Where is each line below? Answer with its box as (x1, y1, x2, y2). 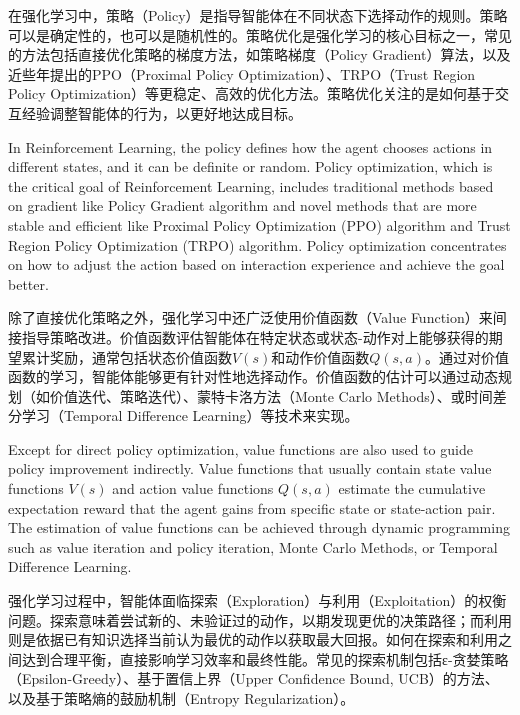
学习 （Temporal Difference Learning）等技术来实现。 (21, 405, 359, 426)
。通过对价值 (424, 346, 509, 367)
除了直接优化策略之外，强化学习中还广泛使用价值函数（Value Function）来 (8, 307, 493, 328)
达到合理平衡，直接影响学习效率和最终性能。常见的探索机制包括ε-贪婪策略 (21, 648, 509, 669)
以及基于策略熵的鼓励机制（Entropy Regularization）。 (8, 688, 355, 708)
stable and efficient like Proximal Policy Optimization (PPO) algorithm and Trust (8, 214, 511, 235)
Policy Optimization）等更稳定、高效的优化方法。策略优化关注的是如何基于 (8, 83, 496, 104)
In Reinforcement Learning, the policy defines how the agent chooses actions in (8, 136, 493, 157)
